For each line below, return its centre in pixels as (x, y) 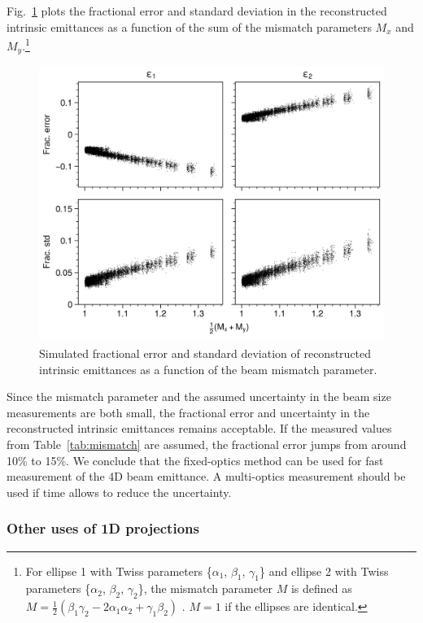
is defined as (321, 588)
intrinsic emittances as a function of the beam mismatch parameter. (208, 369)
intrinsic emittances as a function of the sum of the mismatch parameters (189, 26)
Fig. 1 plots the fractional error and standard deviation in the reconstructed (197, 11)
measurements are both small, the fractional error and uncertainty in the (188, 412)
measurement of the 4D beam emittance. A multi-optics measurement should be (206, 476)
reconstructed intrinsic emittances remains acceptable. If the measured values (199, 428)
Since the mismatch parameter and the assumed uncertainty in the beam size (199, 396)
